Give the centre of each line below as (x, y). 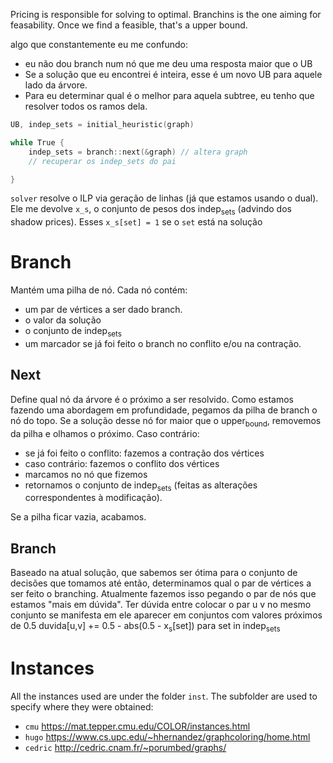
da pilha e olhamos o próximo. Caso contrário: (105, 433)
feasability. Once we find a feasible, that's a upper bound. (129, 25)
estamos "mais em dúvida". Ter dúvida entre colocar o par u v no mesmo (161, 605)
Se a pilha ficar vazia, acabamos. (78, 517)
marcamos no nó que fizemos (86, 474)
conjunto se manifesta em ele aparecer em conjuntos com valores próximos (166, 615)
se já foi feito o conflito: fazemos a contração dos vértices (144, 453)
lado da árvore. (56, 85)
